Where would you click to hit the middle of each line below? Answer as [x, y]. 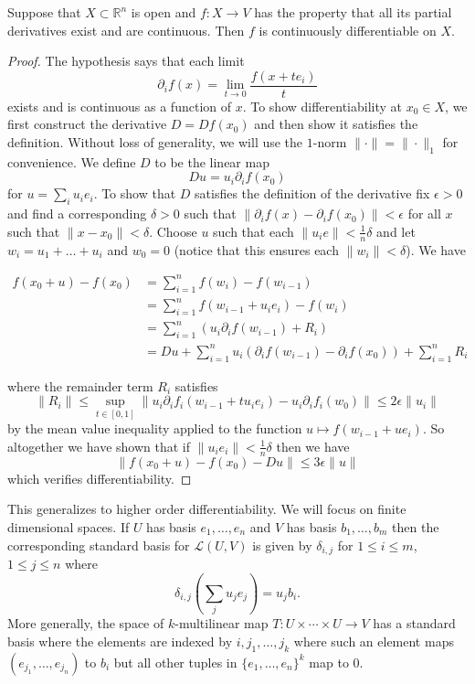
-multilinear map [222, 623]
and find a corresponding [77, 214]
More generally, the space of [86, 623]
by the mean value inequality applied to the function [155, 428]
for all [424, 214]
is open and [164, 12]
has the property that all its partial [353, 12]
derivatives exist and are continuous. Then [126, 30]
